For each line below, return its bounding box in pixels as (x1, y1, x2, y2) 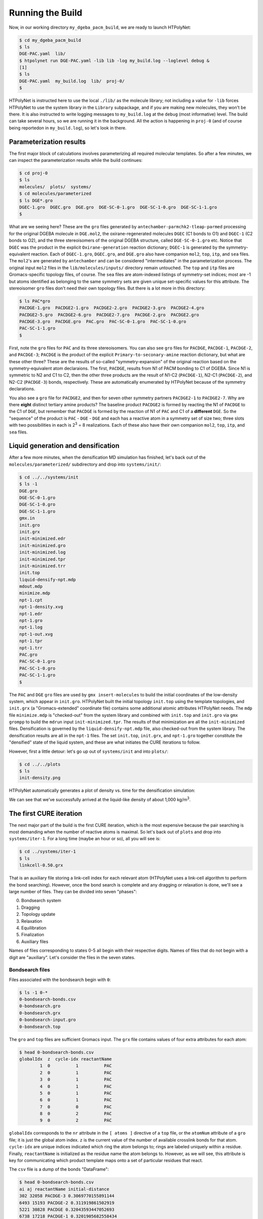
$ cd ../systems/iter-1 (19, 849, 76, 854)
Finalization (21, 932, 44, 938)
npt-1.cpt (19, 597, 43, 603)
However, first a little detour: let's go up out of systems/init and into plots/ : (9, 748, 169, 754)
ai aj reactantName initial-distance (19, 1186, 110, 1192)
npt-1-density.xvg (19, 604, 63, 609)
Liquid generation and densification (9, 442, 119, 450)
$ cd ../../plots (19, 761, 61, 767)
